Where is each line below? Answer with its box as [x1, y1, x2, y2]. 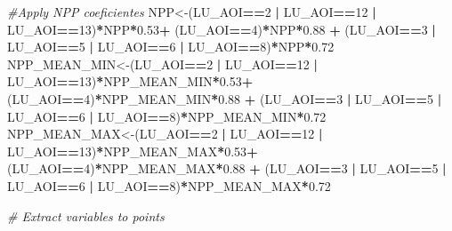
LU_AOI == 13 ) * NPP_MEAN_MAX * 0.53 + [7, 141, 258, 160]
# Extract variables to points [7, 206, 165, 225]
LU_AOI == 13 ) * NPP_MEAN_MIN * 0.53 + [7, 72, 254, 91]
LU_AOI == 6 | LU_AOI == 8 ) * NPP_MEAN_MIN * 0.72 [7, 107, 327, 125]
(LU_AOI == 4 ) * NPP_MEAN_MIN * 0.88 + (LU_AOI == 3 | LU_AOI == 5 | [7, 89, 442, 108]
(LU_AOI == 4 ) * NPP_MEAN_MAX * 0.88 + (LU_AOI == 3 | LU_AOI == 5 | [7, 159, 447, 178]
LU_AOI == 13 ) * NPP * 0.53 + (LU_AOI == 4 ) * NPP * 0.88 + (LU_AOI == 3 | [7, 20, 436, 38]
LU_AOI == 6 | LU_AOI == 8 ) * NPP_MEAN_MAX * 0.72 [7, 176, 331, 195]
